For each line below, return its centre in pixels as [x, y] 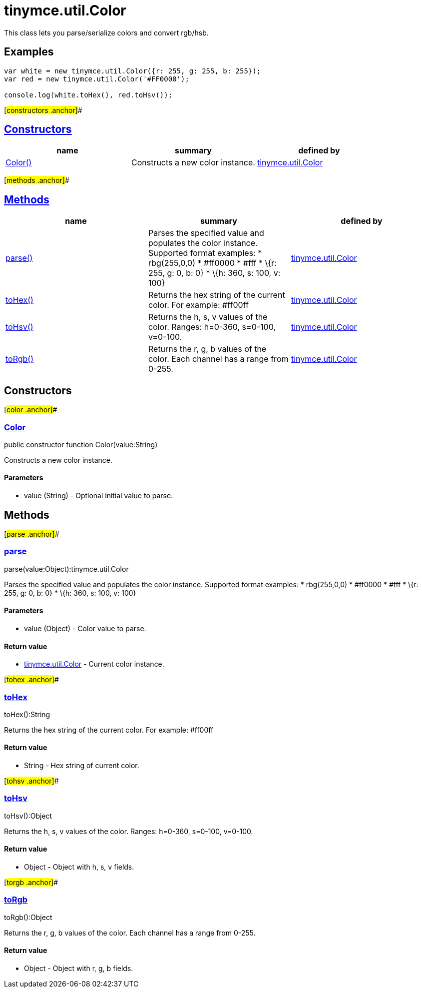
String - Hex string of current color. [82, 766]
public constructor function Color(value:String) [81, 444]
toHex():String [27, 714]
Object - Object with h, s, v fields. [79, 867]
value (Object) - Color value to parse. [85, 628]
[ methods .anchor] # [37, 180]
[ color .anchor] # [31, 410]
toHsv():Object [28, 816]
